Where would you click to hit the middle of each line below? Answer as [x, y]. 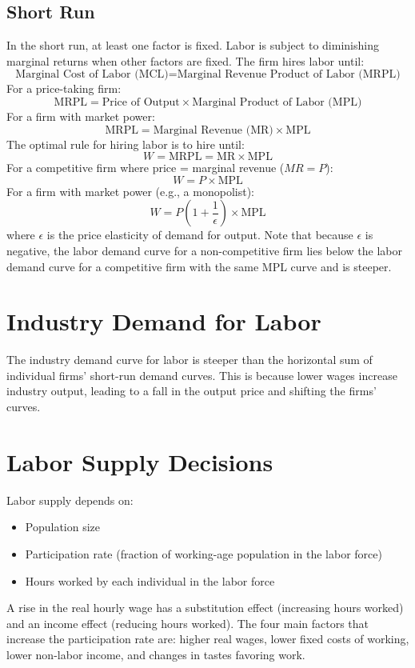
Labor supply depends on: [70, 500]
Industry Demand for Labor [164, 321]
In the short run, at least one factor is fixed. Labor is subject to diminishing [193, 45]
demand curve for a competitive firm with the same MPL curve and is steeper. [199, 266]
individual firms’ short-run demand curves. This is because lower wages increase [202, 375]
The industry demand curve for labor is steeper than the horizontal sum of [190, 360]
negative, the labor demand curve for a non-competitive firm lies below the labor [204, 250]
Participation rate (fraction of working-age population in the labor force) [204, 553]
